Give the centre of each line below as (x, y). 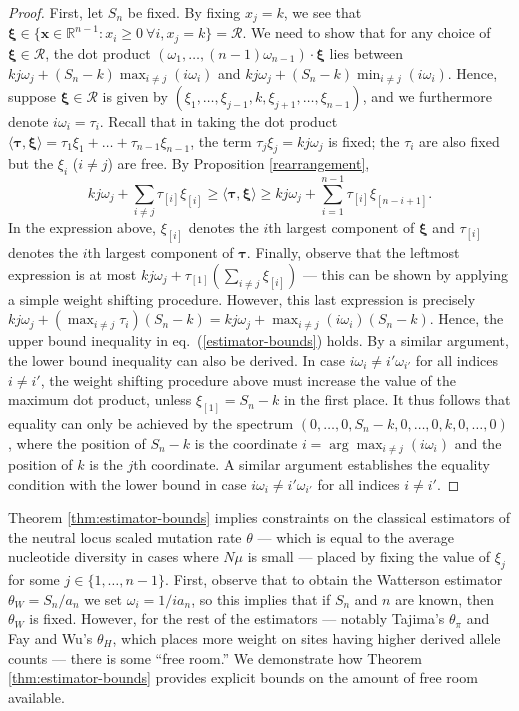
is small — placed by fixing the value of (369, 556)
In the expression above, (82, 227)
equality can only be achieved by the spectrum (151, 422)
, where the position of (77, 442)
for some (34, 579)
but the (31, 163)
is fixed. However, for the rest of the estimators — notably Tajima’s (237, 618)
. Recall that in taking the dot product (218, 120)
